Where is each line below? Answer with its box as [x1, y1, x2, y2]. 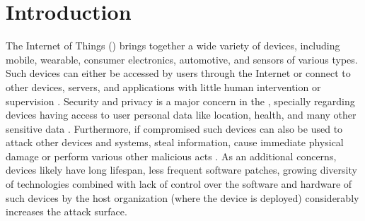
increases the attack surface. [6, 204, 127, 219]
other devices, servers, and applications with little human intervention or [6, 79, 321, 94]
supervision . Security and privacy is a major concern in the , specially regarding [6, 93, 355, 108]
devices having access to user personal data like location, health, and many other [6, 107, 357, 122]
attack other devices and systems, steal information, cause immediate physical [6, 135, 344, 150]
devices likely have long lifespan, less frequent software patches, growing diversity [6, 162, 357, 177]
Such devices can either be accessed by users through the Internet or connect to [6, 66, 351, 80]
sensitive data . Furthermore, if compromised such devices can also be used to [6, 121, 343, 136]
